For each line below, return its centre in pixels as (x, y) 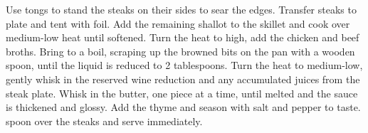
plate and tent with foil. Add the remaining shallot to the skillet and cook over (178, 23)
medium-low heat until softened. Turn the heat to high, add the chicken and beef (183, 37)
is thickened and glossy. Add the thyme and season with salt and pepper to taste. (183, 107)
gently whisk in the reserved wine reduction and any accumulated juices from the (183, 79)
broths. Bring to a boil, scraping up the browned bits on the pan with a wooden (180, 51)
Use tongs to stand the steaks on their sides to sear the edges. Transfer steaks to (181, 9)
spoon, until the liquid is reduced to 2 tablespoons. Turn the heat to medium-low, (184, 65)
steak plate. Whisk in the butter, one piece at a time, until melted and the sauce (182, 93)
